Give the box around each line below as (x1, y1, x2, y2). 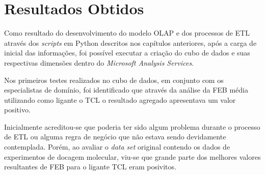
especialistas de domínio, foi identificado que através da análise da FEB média (4, 84, 248, 95)
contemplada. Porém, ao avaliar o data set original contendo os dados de (4, 141, 230, 152)
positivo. (4, 104, 31, 115)
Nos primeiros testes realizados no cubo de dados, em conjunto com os (4, 74, 224, 85)
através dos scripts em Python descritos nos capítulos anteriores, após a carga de (4, 37, 257, 48)
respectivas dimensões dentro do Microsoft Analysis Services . (4, 57, 194, 68)
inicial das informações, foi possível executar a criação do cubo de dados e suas (4, 47, 250, 58)
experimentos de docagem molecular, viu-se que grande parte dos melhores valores (4, 151, 261, 162)
